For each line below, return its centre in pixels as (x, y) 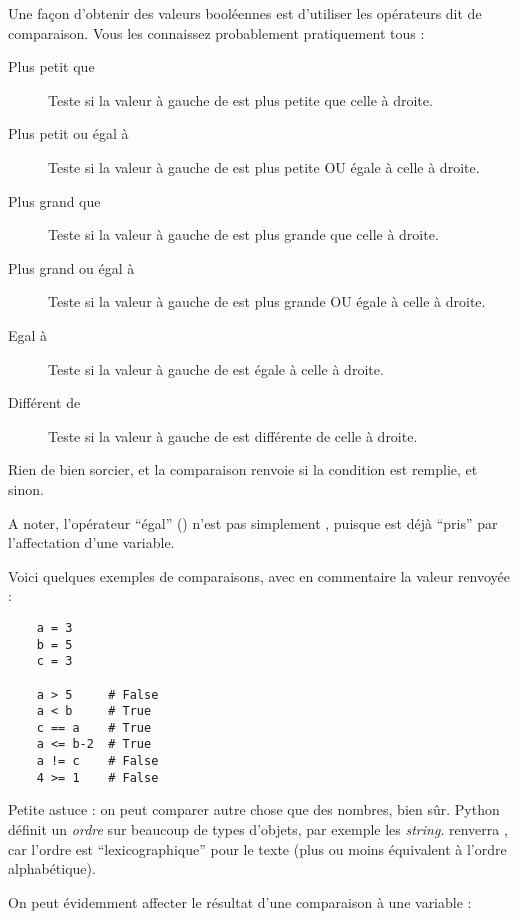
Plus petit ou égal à (68, 133)
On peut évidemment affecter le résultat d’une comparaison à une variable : (240, 901)
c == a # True (94, 727)
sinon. (26, 488)
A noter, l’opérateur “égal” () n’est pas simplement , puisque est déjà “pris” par (253, 522)
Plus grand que (54, 200)
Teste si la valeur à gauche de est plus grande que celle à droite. (243, 234)
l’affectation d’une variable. (91, 542)
